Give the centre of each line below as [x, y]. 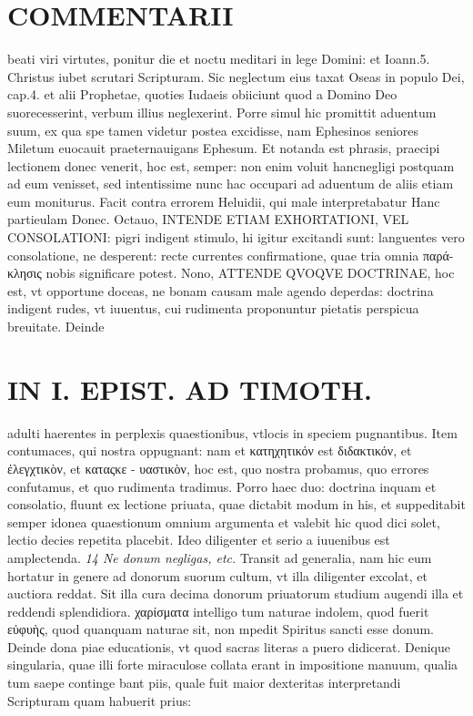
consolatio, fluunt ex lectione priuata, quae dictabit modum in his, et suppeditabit [236, 504]
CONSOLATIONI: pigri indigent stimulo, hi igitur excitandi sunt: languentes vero [236, 237]
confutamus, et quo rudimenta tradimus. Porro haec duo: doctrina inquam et [222, 486]
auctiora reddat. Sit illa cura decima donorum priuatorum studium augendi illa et [236, 593]
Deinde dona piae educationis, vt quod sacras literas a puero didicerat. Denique [229, 646]
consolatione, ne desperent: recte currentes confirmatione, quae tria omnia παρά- [231, 255]
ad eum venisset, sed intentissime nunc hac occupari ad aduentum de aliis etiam [231, 184]
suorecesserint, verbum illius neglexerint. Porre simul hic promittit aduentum [222, 112]
